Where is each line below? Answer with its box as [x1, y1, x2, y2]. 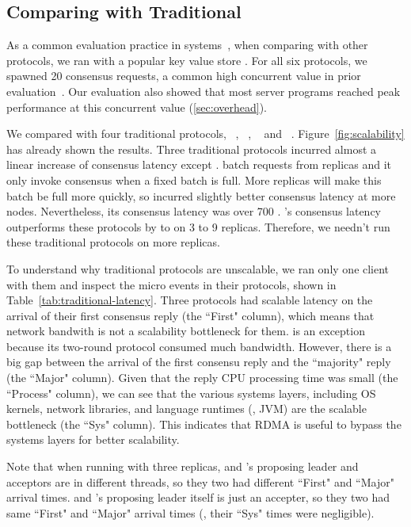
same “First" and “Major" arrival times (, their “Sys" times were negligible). [6, 504, 375, 521]
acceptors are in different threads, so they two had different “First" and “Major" [6, 473, 394, 490]
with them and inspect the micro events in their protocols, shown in [6, 276, 337, 292]
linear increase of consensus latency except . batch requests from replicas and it [6, 156, 392, 173]
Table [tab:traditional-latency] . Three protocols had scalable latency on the [6, 292, 373, 308]
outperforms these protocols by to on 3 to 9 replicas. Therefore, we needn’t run [6, 218, 390, 235]
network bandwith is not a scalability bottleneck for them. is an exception [6, 323, 365, 339]
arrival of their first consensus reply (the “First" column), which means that [6, 307, 375, 323]
